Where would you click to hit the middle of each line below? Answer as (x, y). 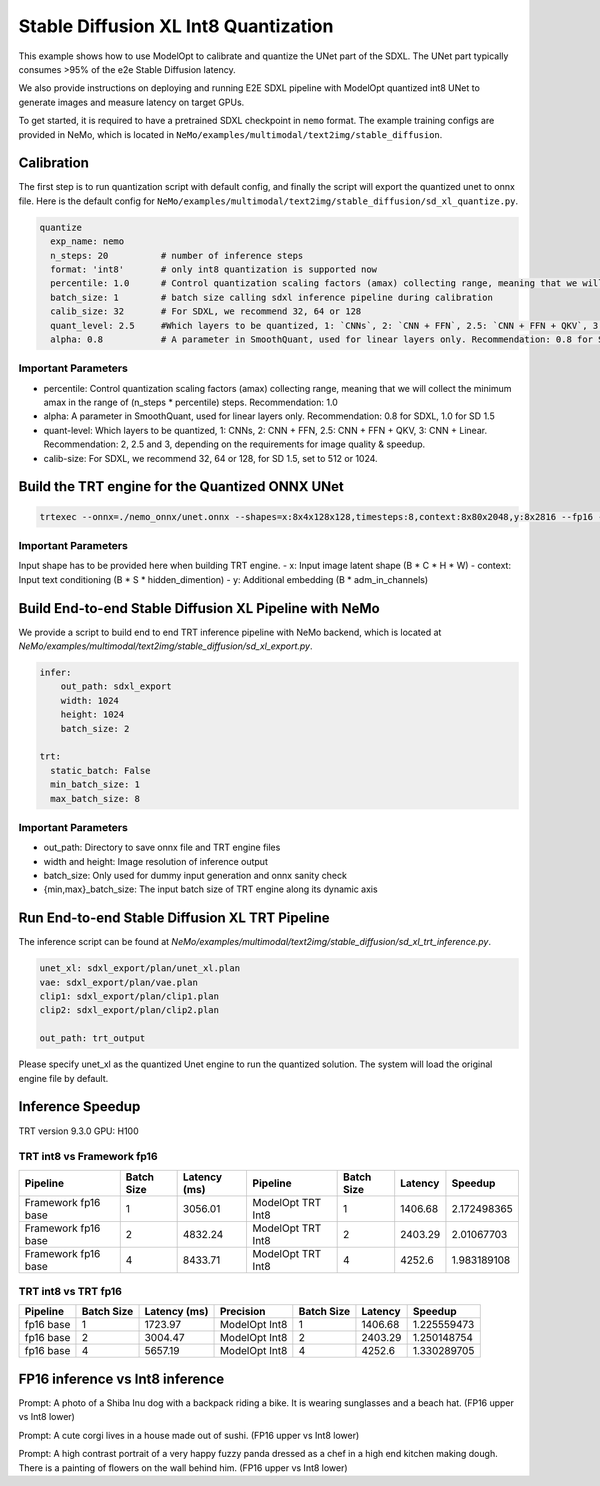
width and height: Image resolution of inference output (156, 861)
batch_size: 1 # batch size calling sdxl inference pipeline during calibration (272, 297)
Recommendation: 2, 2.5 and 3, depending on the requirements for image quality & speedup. (234, 444)
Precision (242, 1312)
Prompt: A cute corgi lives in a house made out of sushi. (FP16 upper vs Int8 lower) (189, 1435)
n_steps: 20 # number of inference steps (177, 255)
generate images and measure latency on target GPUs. (131, 102)
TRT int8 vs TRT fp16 (70, 1292)
